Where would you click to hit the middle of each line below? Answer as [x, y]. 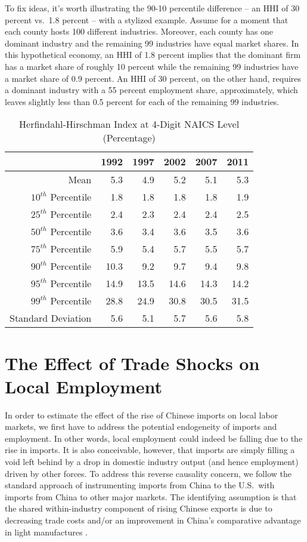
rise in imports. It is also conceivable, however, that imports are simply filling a [150, 450]
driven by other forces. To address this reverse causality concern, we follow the [148, 473]
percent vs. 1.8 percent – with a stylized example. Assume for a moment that [147, 19]
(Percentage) [129, 138]
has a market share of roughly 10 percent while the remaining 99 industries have [152, 66]
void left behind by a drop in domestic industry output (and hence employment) [152, 462]
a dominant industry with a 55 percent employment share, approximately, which [151, 90]
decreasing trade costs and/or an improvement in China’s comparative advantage [153, 520]
